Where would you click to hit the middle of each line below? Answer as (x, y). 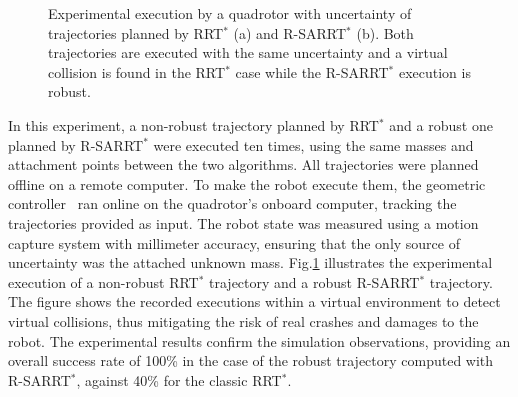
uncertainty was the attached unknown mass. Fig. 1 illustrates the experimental (250, 262)
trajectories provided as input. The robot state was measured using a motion (243, 222)
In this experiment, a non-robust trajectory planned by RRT (193, 124)
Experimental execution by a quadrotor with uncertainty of (230, 13)
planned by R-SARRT (76, 144)
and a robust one (441, 124)
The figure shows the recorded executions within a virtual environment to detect (254, 301)
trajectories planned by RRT (136, 32)
